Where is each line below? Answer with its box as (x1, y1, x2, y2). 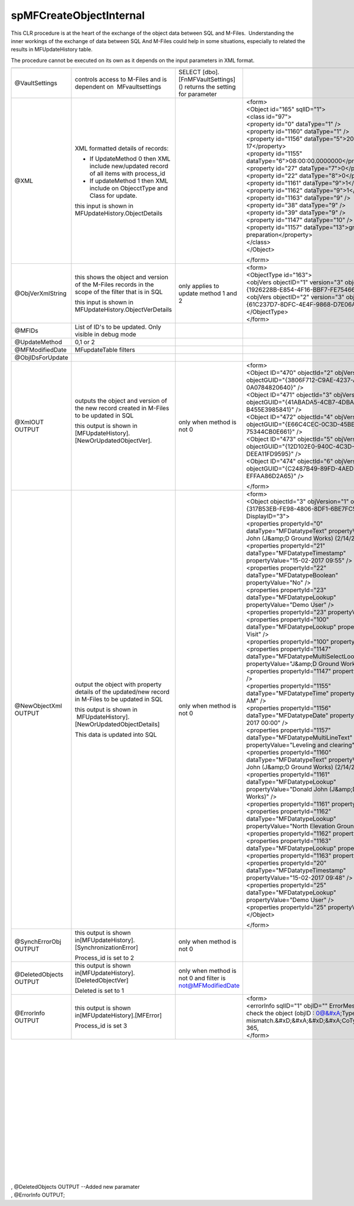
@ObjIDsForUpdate (14, 354, 68, 362)
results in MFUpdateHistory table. (11, 46, 93, 53)
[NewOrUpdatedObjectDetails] (74, 720, 160, 728)
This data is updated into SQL (74, 731, 157, 739)
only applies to (178, 282, 219, 290)
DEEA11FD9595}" (246, 450, 294, 458)
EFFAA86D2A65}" (246, 472, 297, 481)
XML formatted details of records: (74, 145, 169, 153)
